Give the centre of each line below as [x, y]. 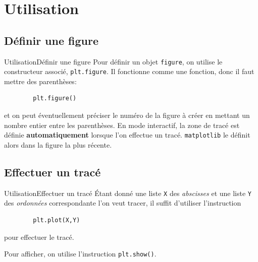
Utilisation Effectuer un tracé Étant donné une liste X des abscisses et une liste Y [128, 193]
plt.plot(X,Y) [57, 220]
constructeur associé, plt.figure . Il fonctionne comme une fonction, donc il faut [129, 71]
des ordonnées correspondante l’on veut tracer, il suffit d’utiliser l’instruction [123, 203]
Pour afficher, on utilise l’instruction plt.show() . [80, 254]
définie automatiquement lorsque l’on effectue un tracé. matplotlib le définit [127, 135]
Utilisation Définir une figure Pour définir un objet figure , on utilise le [113, 61]
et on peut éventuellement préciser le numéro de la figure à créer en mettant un [127, 115]
